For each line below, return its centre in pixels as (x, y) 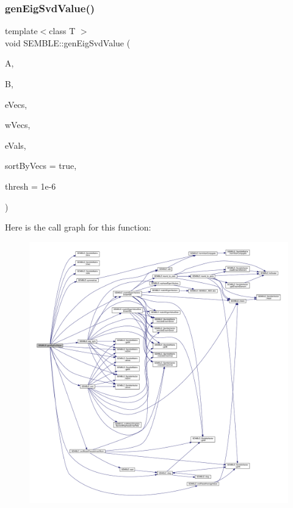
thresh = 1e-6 (31, 186)
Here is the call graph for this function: (78, 227)
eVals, (16, 145)
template (21, 31)
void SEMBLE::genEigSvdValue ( (68, 42)
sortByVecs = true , (41, 166)
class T (62, 31)
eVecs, (16, 104)
